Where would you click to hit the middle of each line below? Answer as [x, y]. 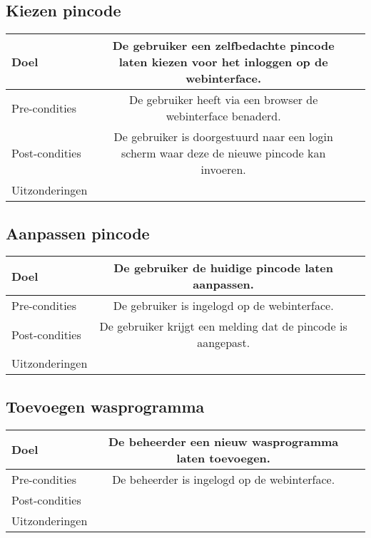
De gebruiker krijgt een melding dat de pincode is [223, 326]
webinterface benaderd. [223, 116]
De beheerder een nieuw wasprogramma [223, 441]
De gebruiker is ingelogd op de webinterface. [223, 306]
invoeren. [223, 170]
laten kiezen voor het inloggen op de [223, 62]
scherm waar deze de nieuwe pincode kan [223, 153]
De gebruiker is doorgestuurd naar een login [223, 137]
